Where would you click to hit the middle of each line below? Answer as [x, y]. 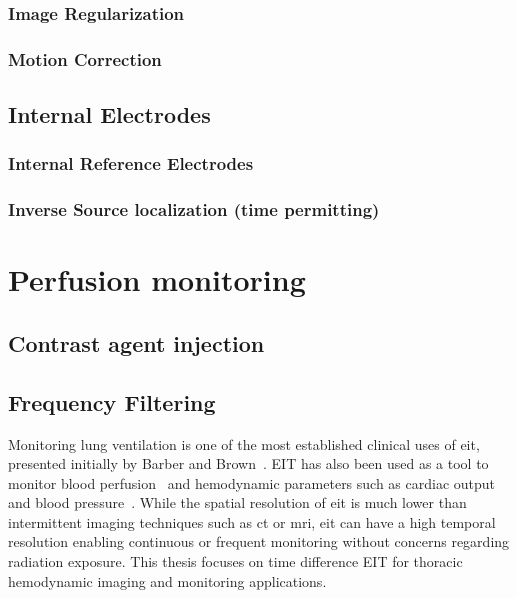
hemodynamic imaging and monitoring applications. [167, 580]
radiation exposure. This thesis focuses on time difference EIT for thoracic [235, 561]
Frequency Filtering [112, 401]
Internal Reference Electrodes [131, 163]
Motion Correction [85, 58]
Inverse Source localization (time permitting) [194, 209]
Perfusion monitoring [157, 279]
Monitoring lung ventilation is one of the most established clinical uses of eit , [244, 443]
